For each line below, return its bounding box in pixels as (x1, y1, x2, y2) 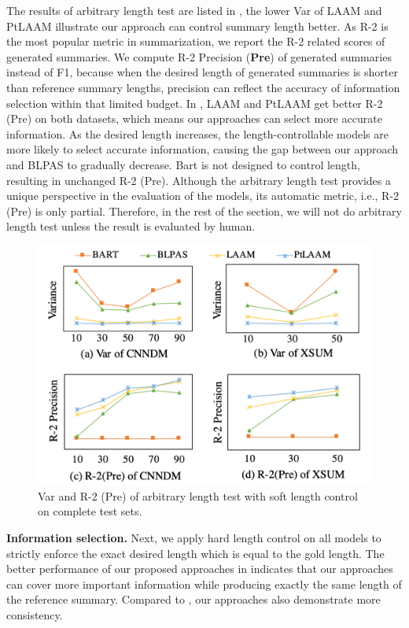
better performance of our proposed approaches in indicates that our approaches (6, 560, 393, 577)
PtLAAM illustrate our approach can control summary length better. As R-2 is (6, 17, 389, 34)
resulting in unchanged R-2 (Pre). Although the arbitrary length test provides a (6, 172, 391, 188)
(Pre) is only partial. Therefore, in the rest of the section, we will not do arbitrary (6, 202, 402, 219)
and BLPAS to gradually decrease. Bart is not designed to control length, (6, 156, 360, 172)
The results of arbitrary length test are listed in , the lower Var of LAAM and (6, 2, 382, 18)
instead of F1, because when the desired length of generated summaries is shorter (6, 64, 398, 80)
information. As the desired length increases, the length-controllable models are (6, 125, 389, 142)
